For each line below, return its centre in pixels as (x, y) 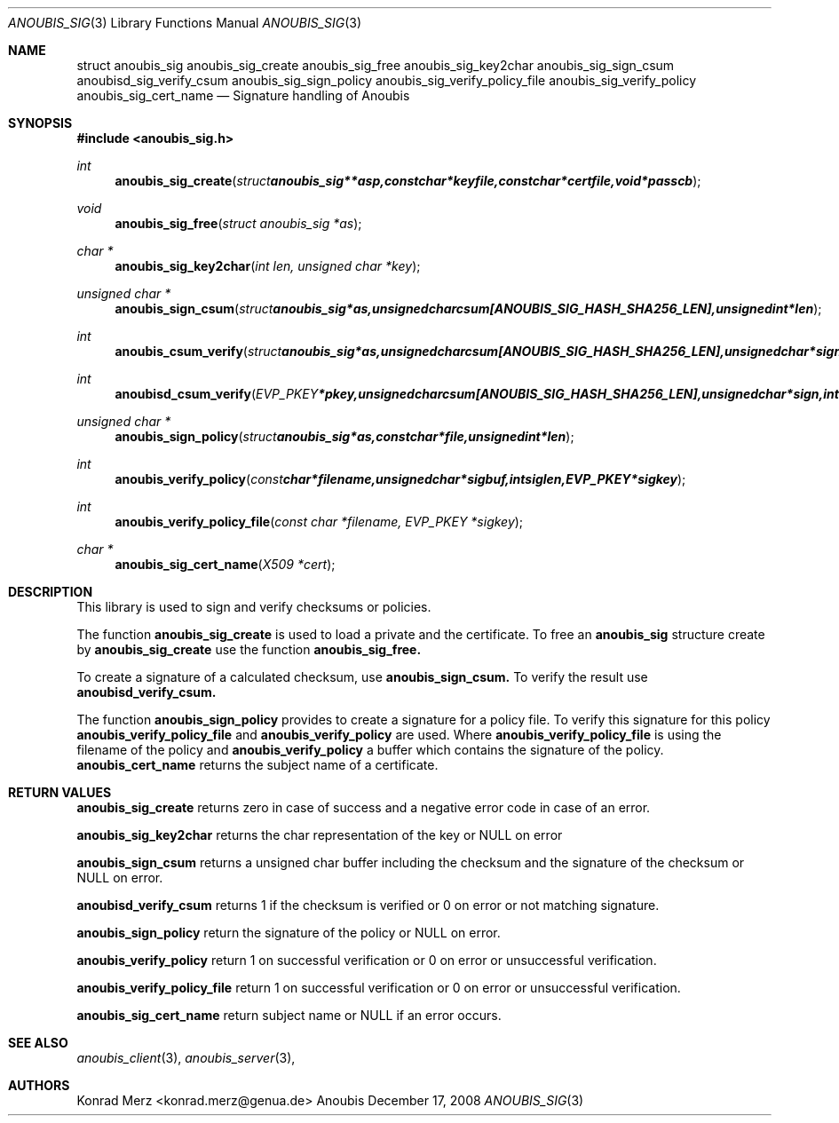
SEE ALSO (38, 1043)
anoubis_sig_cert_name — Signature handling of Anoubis (243, 95)
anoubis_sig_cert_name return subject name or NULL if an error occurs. (289, 1015)
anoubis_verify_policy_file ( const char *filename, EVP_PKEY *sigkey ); (319, 522)
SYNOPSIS (40, 123)
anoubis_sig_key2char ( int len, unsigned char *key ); (268, 266)
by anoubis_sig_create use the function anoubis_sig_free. (249, 649)
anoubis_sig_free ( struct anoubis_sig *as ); (238, 223)
